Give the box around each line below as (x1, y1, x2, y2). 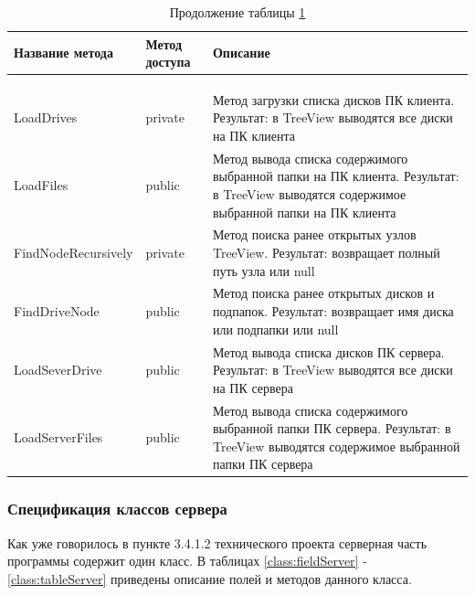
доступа (145, 52, 191, 71)
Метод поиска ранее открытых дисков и (212, 283, 435, 303)
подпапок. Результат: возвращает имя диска (212, 302, 454, 321)
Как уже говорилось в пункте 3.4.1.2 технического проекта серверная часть (7, 533, 427, 552)
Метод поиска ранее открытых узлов (212, 225, 417, 244)
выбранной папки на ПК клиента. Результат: (212, 166, 459, 186)
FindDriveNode (14, 302, 100, 321)
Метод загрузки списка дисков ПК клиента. (212, 90, 455, 109)
